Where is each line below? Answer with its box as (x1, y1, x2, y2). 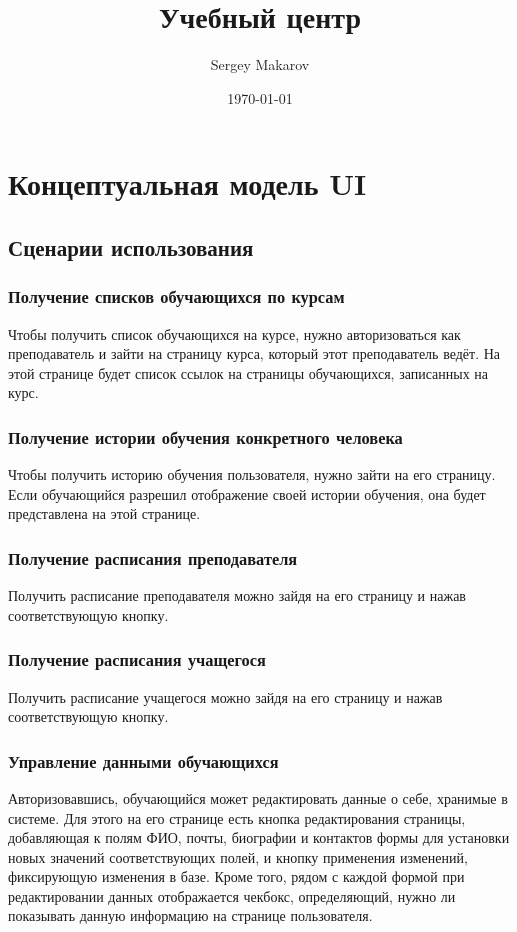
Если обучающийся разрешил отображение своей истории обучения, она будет (8, 483, 486, 504)
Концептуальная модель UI (8, 163, 367, 204)
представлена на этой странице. (8, 503, 201, 524)
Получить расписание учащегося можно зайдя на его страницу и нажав (8, 686, 443, 707)
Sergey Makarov (210, 54, 310, 75)
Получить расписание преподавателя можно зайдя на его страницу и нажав (8, 585, 466, 606)
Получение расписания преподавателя (8, 545, 298, 570)
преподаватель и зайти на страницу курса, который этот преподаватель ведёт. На (8, 343, 501, 364)
